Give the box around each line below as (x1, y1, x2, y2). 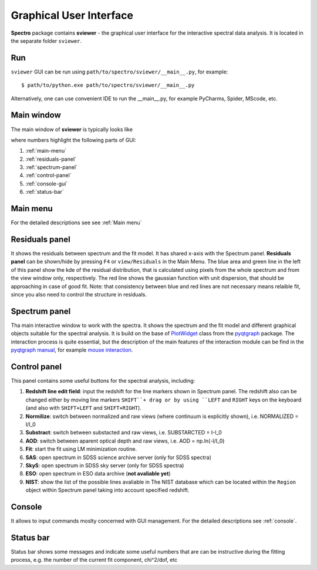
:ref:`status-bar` (25, 188, 64, 195)
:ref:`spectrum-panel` (25, 164, 77, 171)
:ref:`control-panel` (25, 172, 72, 179)
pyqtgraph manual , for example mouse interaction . (11, 346, 133, 353)
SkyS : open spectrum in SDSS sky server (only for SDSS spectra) (25, 461, 184, 469)
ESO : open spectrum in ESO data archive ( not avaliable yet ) (25, 470, 171, 477)
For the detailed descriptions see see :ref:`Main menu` (11, 219, 142, 226)
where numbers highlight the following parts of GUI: (11, 136, 136, 143)
